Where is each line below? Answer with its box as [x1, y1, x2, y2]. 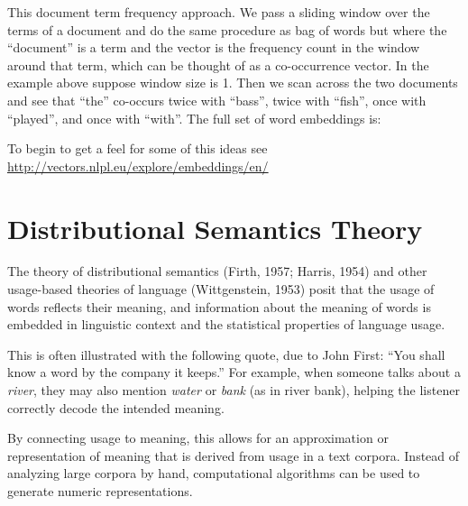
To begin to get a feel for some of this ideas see [7, 139, 268, 158]
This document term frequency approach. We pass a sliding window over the [7, 3, 430, 21]
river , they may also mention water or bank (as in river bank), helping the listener [7, 381, 460, 400]
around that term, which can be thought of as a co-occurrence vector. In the [7, 55, 429, 74]
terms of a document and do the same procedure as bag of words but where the [7, 20, 447, 39]
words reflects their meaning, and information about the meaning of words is [7, 297, 431, 316]
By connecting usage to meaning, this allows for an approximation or [7, 428, 389, 447]
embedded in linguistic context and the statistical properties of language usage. [7, 315, 445, 334]
